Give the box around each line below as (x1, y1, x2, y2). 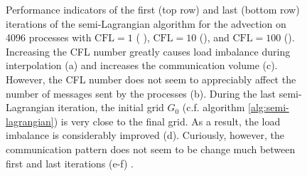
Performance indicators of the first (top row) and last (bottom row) (6, 2, 300, 16)
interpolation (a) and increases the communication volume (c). (6, 58, 278, 73)
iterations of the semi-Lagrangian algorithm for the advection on (6, 16, 286, 31)
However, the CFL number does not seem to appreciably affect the (6, 71, 296, 86)
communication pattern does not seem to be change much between (6, 141, 296, 156)
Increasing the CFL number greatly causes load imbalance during (6, 43, 291, 58)
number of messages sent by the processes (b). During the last (6, 86, 276, 100)
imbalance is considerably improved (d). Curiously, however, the (6, 128, 285, 143)
